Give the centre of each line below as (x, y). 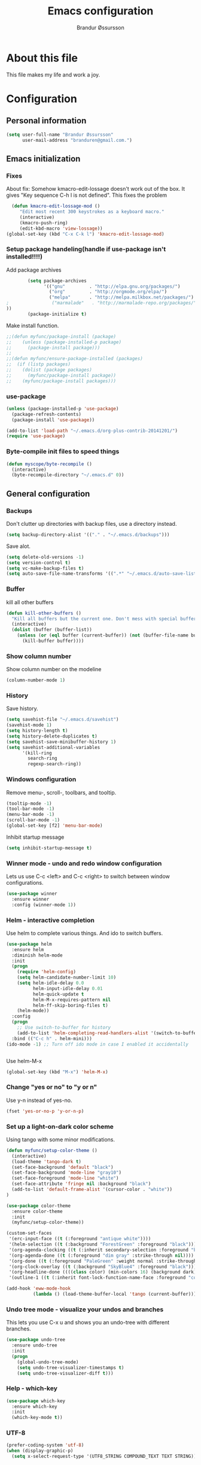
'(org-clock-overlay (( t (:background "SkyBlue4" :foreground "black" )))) (104, 1266)
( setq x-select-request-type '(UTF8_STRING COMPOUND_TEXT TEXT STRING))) (105, 1457)
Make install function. (33, 325)
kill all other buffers (30, 602)
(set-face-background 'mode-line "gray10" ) (66, 1173)
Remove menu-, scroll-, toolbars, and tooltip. (61, 792)
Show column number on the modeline (54, 669)
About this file (42, 58)
